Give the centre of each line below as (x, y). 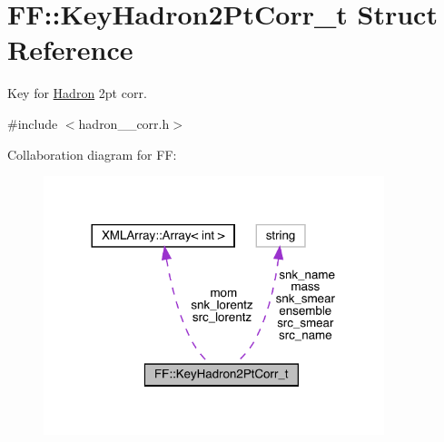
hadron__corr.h (124, 123)
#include (33, 123)
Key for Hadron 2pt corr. (77, 93)
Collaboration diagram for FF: (92, 154)
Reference (70, 49)
